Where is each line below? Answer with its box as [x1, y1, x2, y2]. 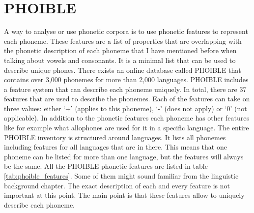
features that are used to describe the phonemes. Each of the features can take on [4, 93, 250, 104]
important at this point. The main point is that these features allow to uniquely [4, 190, 245, 200]
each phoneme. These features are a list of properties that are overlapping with [4, 35, 242, 46]
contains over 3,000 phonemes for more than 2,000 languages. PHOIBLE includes [4, 74, 249, 85]
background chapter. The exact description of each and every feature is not [4, 180, 230, 190]
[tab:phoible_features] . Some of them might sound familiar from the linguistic [4, 171, 239, 181]
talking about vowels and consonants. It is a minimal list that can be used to [4, 55, 236, 65]
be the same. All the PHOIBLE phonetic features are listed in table [4, 161, 208, 171]
